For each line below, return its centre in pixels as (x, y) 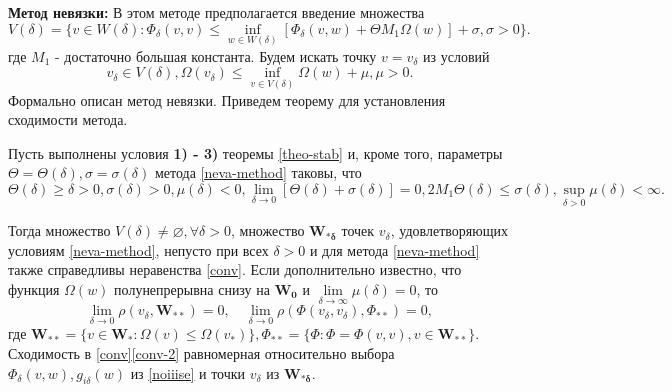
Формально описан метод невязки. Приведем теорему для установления (227, 99)
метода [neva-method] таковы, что (258, 172)
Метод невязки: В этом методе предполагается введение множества (216, 12)
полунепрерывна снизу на (192, 289)
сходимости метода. (68, 119)
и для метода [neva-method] (394, 249)
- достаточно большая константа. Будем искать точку (215, 55)
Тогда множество (59, 230)
